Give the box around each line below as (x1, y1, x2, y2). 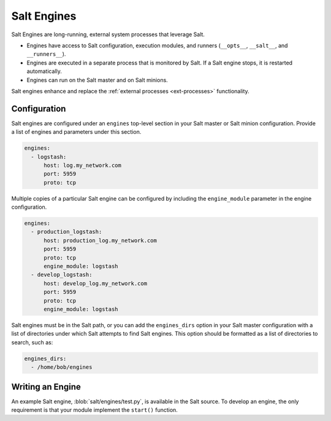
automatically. (26, 68, 63, 75)
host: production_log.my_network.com (44, 237, 158, 244)
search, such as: (11, 338, 53, 346)
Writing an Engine (11, 381, 81, 392)
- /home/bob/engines (31, 364, 93, 371)
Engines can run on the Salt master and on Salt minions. (26, 76, 168, 83)
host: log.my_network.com (44, 161, 122, 169)
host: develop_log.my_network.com (44, 280, 147, 287)
